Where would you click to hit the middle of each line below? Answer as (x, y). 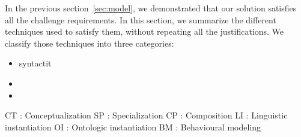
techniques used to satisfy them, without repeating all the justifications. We (144, 31)
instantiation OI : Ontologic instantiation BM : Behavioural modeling (133, 127)
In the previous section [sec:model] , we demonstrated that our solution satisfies (151, 8)
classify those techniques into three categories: (90, 43)
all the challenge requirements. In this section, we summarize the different (141, 19)
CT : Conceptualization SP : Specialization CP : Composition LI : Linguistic (146, 115)
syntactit (35, 63)
